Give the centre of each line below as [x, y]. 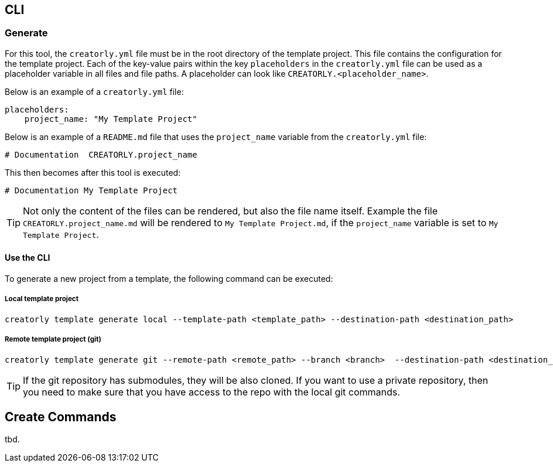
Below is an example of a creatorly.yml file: [94, 91]
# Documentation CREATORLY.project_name [101, 154]
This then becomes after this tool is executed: [93, 172]
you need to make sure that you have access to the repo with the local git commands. [211, 392]
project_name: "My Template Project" [111, 119]
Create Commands [61, 417]
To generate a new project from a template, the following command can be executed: [169, 279]
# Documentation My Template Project [91, 190]
